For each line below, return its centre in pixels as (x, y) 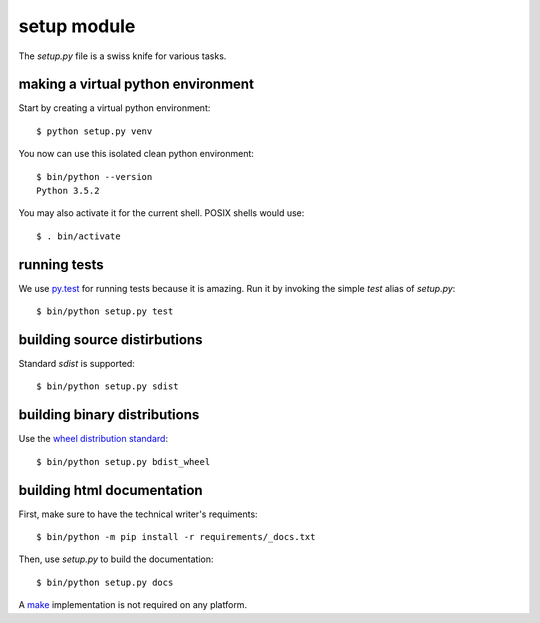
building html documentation (111, 490)
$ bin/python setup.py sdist (107, 386)
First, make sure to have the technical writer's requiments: (138, 514)
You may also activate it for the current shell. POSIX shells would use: (161, 213)
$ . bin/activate (78, 236)
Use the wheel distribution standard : (93, 439)
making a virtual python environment (136, 84)
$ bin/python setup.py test (105, 311)
